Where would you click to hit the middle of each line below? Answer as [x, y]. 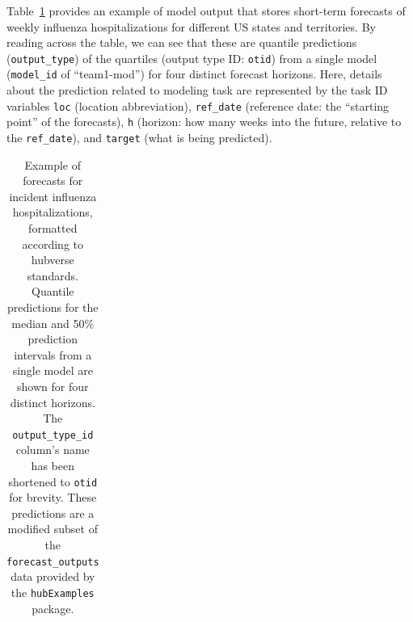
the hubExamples [53, 592]
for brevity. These [53, 497]
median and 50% [53, 323]
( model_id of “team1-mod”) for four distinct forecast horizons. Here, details [194, 74]
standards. [53, 275]
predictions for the [53, 307]
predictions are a [53, 513]
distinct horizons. [53, 402]
